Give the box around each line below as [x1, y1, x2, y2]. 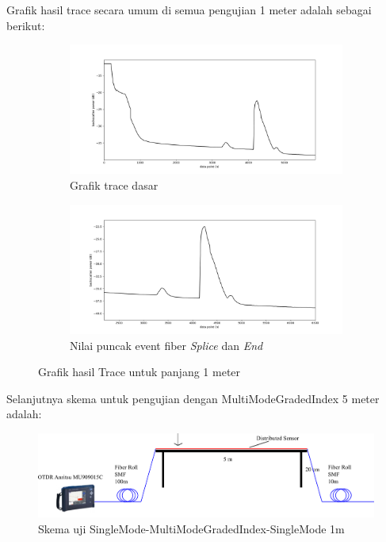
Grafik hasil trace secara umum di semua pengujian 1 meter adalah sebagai [6, 2, 372, 17]
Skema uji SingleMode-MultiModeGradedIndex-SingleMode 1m [38, 520, 345, 536]
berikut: [6, 17, 45, 33]
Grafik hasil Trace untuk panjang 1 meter [38, 363, 241, 380]
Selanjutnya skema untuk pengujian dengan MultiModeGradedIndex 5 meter [6, 390, 380, 406]
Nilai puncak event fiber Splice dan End [70, 336, 263, 353]
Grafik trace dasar [70, 177, 159, 194]
